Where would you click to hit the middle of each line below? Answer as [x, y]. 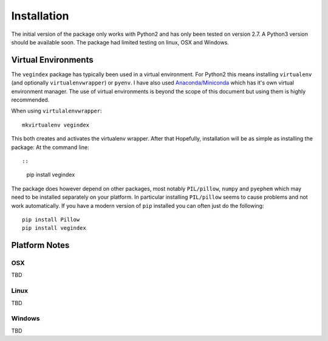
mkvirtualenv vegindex [56, 125]
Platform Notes [40, 245]
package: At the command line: [50, 147]
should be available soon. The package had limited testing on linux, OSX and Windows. [120, 42]
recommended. [30, 100]
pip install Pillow [51, 219]
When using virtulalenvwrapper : [57, 111]
